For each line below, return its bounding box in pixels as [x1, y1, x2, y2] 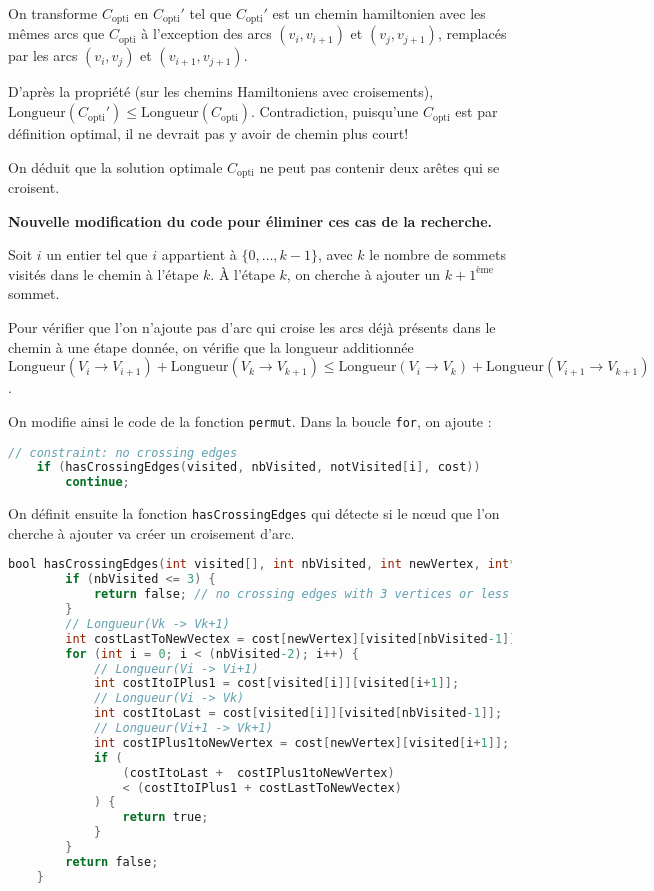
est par [455, 101, 498, 122]
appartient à [161, 244, 237, 265]
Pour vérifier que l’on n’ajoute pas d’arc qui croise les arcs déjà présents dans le [8, 317, 496, 338]
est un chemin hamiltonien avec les [272, 3, 486, 23]
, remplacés [437, 23, 507, 44]
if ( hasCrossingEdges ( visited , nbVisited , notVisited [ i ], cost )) [36, 460, 481, 475]
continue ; [65, 475, 130, 490]
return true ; [122, 810, 209, 825]
